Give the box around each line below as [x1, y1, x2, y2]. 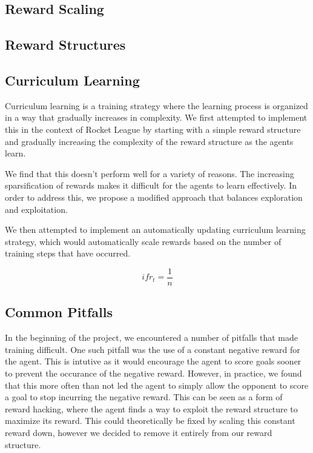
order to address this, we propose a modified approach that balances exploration [5, 190, 303, 203]
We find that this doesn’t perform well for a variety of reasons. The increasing [5, 167, 294, 180]
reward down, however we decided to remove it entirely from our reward [5, 426, 272, 438]
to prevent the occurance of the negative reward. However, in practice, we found [5, 366, 302, 379]
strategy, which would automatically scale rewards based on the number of [5, 235, 282, 247]
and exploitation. [5, 203, 68, 215]
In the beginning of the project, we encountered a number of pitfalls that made [5, 331, 298, 344]
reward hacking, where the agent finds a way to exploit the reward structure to [5, 402, 298, 415]
